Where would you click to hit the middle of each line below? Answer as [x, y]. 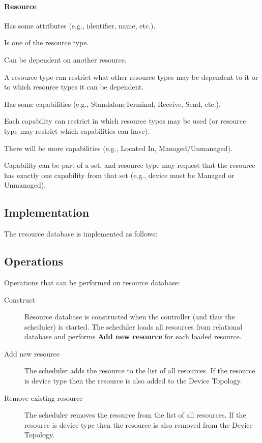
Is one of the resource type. [47, 42]
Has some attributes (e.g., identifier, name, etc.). [80, 25]
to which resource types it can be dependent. [74, 87]
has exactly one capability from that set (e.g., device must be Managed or [119, 175]
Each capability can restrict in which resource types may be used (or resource [125, 121]
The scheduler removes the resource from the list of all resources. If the [135, 415]
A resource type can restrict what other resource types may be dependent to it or [131, 77]
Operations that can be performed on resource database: [92, 282]
